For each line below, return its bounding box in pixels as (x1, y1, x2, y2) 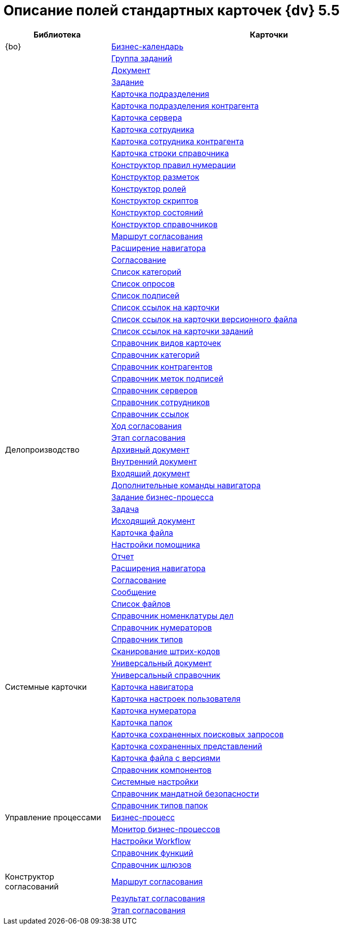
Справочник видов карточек (111, 338, 221, 348)
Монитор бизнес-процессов (111, 824, 220, 834)
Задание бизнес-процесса (111, 492, 214, 502)
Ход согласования (111, 421, 182, 431)
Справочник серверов (111, 385, 198, 395)
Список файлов (111, 598, 171, 609)
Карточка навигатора (111, 681, 193, 692)
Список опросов (111, 278, 175, 289)
